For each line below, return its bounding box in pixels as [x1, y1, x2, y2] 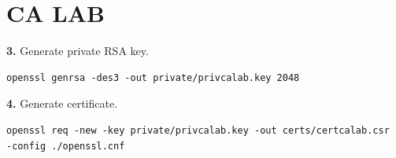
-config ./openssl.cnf [6, 140, 125, 152]
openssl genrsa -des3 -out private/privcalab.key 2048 [6, 72, 300, 83]
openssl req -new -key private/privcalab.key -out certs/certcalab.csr [6, 124, 390, 136]
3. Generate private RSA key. [6, 42, 149, 59]
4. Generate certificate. [6, 95, 118, 112]
